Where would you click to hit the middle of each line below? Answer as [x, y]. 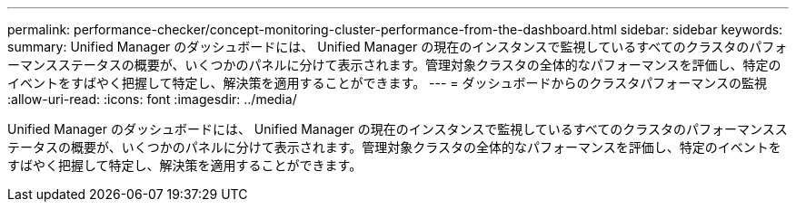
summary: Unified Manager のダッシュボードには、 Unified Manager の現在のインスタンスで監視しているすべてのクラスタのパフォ [398, 47]
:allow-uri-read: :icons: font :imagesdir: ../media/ [152, 99]
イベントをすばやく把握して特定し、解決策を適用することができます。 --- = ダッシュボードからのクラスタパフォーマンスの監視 [388, 83]
